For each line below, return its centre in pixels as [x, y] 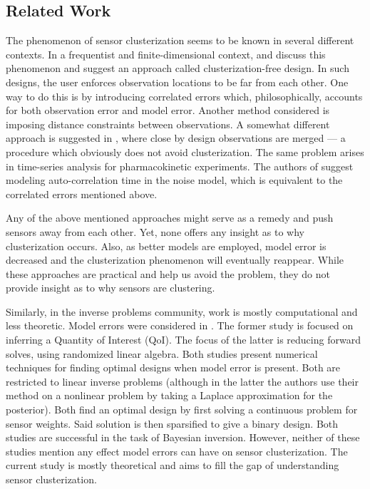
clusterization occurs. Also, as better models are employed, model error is [166, 246]
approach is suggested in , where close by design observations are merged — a [176, 138]
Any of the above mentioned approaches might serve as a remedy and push [170, 218]
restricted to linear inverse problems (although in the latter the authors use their [182, 381]
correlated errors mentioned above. [82, 194]
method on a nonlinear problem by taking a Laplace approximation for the [169, 395]
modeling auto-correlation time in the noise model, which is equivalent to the [174, 180]
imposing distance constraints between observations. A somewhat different [168, 124]
